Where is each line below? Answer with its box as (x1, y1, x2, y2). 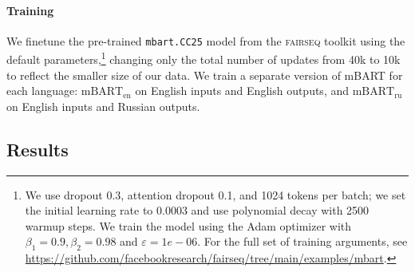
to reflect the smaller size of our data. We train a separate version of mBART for (6, 66, 403, 83)
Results (6, 136, 69, 161)
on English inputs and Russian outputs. (6, 97, 200, 114)
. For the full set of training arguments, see (197, 233, 408, 250)
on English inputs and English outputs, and (135, 82, 350, 99)
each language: (6, 82, 78, 99)
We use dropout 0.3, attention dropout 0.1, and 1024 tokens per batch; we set (25, 186, 406, 203)
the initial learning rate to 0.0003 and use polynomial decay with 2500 (25, 202, 370, 219)
